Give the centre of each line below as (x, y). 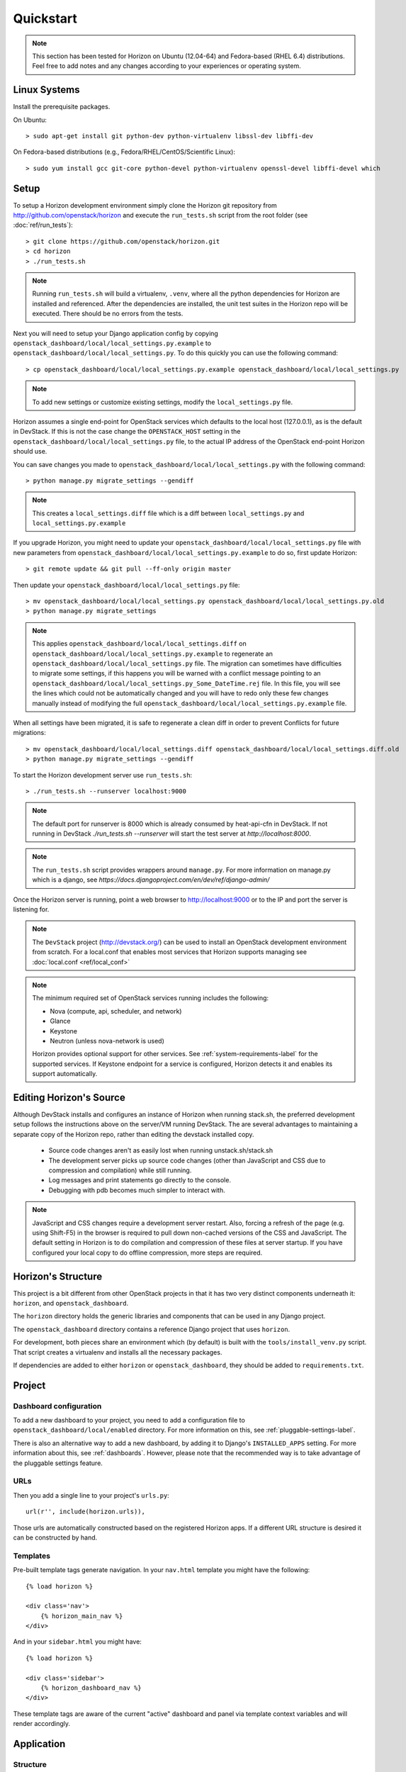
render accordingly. (42, 1724)
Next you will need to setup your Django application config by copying (116, 333)
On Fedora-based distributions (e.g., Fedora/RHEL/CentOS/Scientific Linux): (124, 152)
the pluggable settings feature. (58, 1463)
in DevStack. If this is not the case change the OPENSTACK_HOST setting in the (127, 432)
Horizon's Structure (58, 1276)
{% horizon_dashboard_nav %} (91, 1688)
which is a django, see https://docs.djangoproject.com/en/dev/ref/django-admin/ (151, 880)
